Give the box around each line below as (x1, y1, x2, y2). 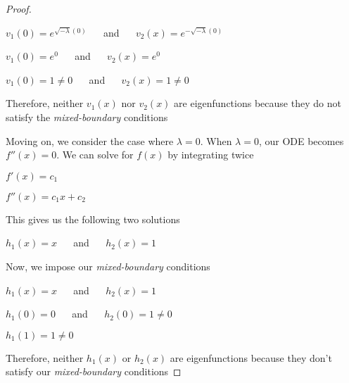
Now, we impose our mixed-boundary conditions (6, 258, 210, 273)
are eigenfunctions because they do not (174, 96, 341, 111)
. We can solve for (56, 147, 134, 162)
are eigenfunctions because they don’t (170, 350, 332, 365)
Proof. (6, 1, 32, 15)
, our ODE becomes (258, 133, 344, 148)
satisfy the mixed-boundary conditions (6, 109, 168, 124)
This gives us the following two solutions (6, 211, 180, 226)
